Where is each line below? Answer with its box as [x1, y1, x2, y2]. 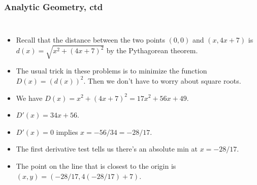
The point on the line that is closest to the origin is [16, 160, 176, 171]
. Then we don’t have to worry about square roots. [83, 75, 241, 86]
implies [56, 126, 78, 137]
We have [16, 92, 43, 103]
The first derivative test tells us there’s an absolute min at [16, 143, 198, 154]
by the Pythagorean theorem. [106, 45, 198, 56]
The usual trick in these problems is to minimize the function [16, 65, 207, 76]
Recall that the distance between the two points [16, 34, 165, 45]
